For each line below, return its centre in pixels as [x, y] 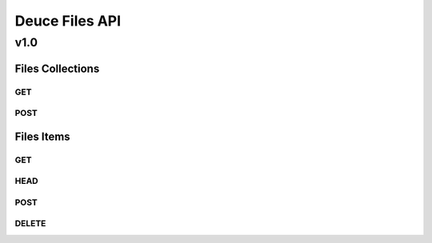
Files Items [43, 136]
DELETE [30, 224]
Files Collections [57, 68]
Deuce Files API [68, 21]
